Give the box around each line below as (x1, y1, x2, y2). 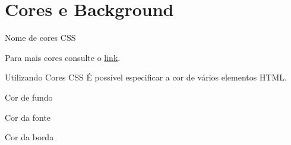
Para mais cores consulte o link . (5, 51, 121, 63)
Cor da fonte (5, 111, 51, 123)
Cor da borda (5, 131, 54, 143)
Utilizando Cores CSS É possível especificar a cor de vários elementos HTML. (5, 71, 287, 83)
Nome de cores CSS (5, 31, 76, 44)
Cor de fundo (5, 91, 53, 103)
